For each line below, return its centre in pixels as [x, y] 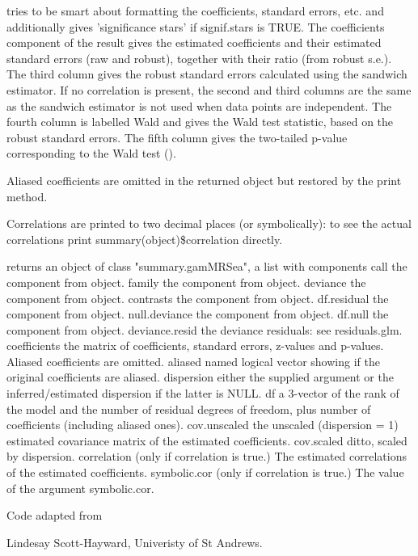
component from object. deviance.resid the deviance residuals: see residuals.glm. [205, 329]
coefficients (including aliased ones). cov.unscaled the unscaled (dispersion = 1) [203, 425]
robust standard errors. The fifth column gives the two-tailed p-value [177, 137]
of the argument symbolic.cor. [80, 488]
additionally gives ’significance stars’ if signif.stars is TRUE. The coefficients [196, 26]
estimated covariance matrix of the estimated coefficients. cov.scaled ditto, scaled [207, 440]
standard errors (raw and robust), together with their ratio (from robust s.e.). [199, 58]
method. [27, 196]
